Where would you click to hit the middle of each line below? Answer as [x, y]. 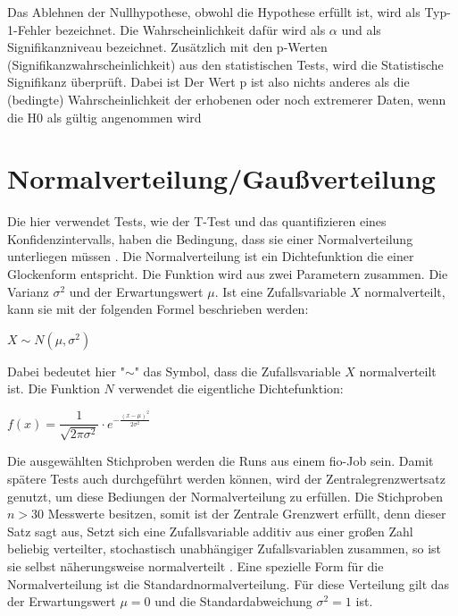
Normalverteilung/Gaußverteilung [221, 178]
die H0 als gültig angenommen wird [104, 117]
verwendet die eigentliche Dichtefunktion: [231, 388]
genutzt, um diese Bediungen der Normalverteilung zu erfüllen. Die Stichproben [225, 496]
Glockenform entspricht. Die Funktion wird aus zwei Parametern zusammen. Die [228, 274]
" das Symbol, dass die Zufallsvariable [237, 371]
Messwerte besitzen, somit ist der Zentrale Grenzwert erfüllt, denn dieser [247, 514]
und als [361, 29]
